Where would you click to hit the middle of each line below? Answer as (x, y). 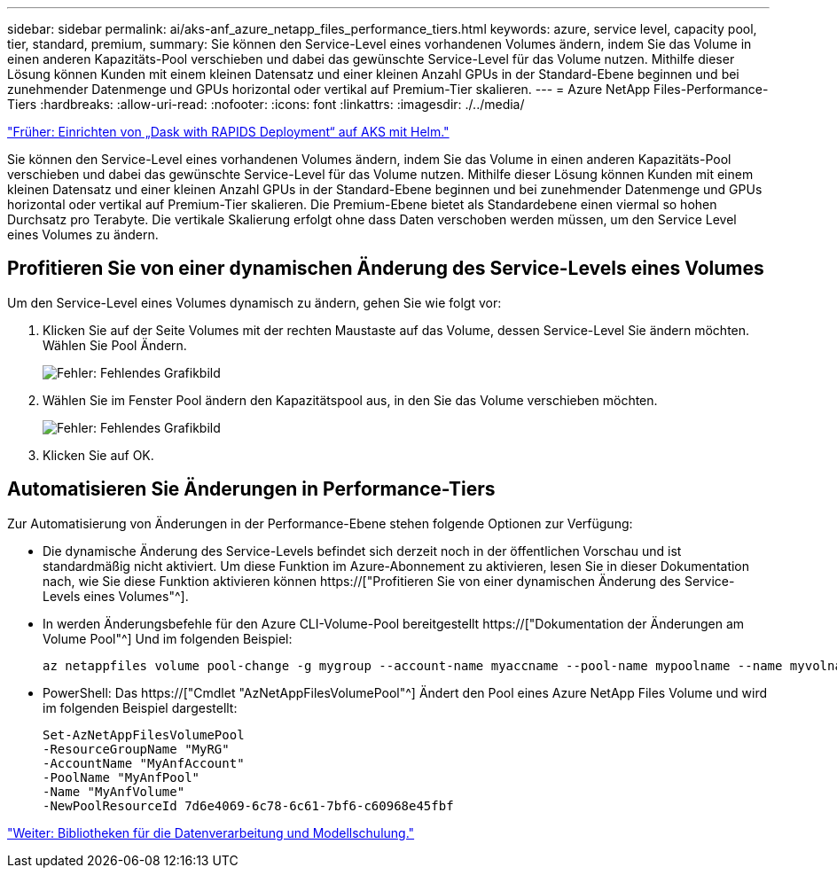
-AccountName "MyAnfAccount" (144, 763)
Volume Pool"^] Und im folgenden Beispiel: (168, 638)
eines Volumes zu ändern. (83, 234)
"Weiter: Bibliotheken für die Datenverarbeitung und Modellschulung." (211, 832)
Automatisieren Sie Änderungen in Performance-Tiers (251, 489)
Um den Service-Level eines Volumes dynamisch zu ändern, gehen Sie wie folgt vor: (254, 302)
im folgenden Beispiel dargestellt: (140, 707)
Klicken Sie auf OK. (98, 455)
